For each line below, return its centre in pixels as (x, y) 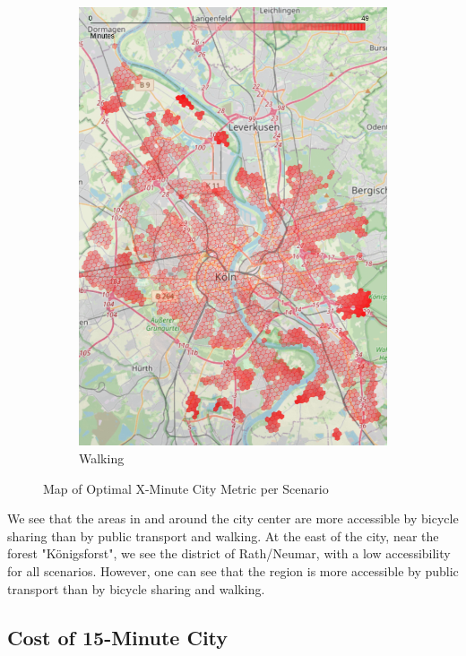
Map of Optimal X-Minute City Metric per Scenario (186, 488)
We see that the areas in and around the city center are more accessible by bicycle (233, 518)
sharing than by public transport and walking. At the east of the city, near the (223, 535)
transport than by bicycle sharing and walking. (136, 588)
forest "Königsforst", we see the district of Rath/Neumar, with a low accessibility (229, 553)
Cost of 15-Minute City (118, 637)
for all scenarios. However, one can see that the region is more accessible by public (233, 570)
